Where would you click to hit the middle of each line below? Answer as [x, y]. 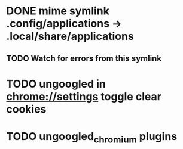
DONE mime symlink [58, 11]
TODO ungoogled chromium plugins [92, 137]
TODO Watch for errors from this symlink [84, 58]
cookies [26, 109]
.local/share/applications [70, 36]
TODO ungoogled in [56, 84]
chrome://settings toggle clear [84, 96]
